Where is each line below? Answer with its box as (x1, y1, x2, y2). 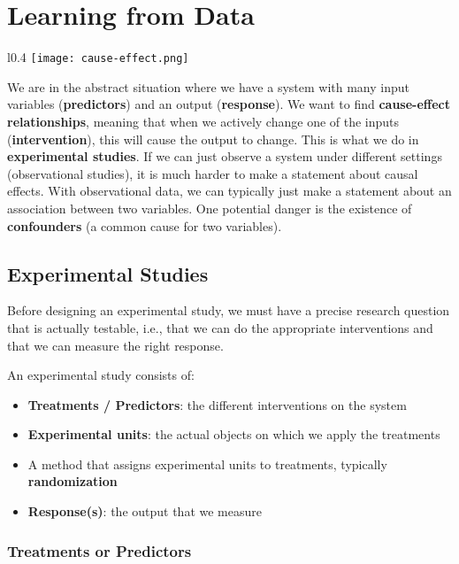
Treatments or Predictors (7, 539, 192, 561)
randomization (27, 472, 118, 491)
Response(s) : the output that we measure (27, 502, 262, 521)
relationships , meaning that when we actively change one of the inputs (7, 112, 400, 130)
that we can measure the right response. (7, 336, 224, 354)
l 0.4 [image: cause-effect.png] (7, 48, 189, 66)
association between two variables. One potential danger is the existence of (7, 198, 412, 217)
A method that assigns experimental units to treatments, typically (27, 454, 387, 473)
